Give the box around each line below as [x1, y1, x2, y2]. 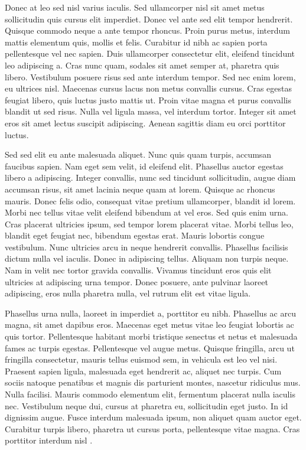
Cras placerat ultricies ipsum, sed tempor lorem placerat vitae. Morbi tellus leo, [5, 217, 294, 230]
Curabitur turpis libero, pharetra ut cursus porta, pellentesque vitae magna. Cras [5, 422, 300, 435]
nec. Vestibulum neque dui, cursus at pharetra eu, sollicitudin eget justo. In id [5, 399, 288, 412]
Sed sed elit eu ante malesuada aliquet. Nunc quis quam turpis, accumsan [5, 148, 272, 161]
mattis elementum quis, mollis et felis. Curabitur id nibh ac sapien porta [5, 35, 268, 48]
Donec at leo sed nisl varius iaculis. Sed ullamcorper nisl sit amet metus [5, 1, 265, 13]
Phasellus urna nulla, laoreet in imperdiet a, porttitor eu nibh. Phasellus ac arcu [5, 306, 296, 319]
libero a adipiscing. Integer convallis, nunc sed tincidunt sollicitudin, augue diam [5, 171, 296, 184]
